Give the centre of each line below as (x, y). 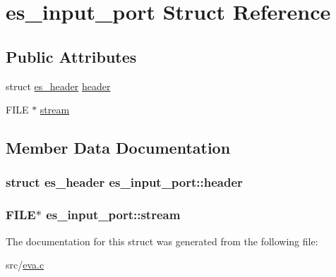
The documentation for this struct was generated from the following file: (162, 241)
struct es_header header (58, 86)
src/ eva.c (25, 265)
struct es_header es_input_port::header (124, 182)
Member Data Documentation (118, 148)
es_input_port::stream (113, 215)
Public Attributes (71, 56)
